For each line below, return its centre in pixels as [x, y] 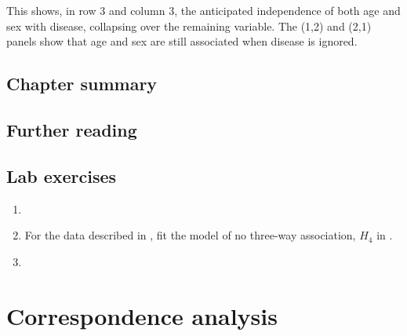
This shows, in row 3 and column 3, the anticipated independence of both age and [203, 10]
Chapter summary [82, 84]
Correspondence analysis [142, 315]
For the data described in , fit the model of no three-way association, [190, 235]
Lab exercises [62, 175]
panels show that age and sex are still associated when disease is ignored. [182, 41]
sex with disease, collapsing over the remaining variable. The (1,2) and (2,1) [189, 26]
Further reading [72, 129]
